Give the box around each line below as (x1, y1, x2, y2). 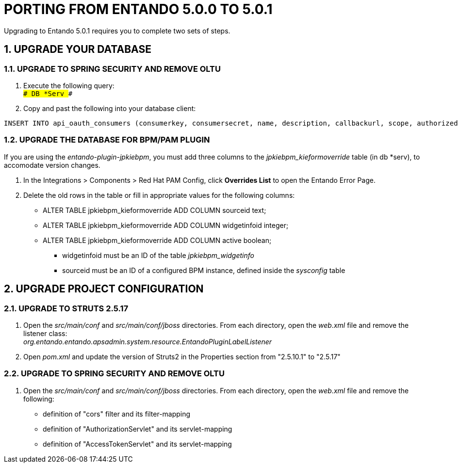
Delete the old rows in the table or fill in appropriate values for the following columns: (23, 191, 295, 199)
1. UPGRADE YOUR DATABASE (4, 43, 151, 56)
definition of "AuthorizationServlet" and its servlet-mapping (43, 424, 232, 433)
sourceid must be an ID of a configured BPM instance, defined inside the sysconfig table (62, 266, 345, 274)
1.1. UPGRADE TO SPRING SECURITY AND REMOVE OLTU (4, 64, 221, 74)
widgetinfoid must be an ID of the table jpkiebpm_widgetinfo (62, 251, 255, 259)
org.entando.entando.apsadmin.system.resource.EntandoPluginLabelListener (23, 337, 272, 346)
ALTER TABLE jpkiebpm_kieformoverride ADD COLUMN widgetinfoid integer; (43, 221, 289, 229)
